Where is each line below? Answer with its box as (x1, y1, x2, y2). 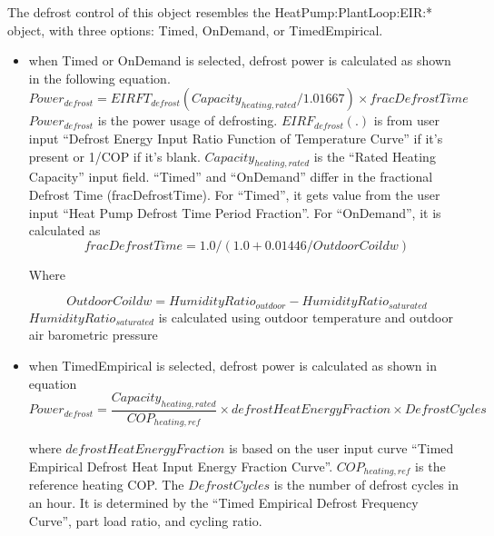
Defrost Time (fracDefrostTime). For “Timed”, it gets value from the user (28, 184, 440, 203)
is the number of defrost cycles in (273, 475, 459, 494)
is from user (373, 111, 440, 130)
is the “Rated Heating (313, 146, 436, 165)
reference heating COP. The (28, 475, 184, 494)
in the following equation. (28, 68, 171, 87)
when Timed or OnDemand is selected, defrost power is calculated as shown (28, 51, 451, 70)
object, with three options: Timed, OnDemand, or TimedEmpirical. (7, 20, 383, 39)
